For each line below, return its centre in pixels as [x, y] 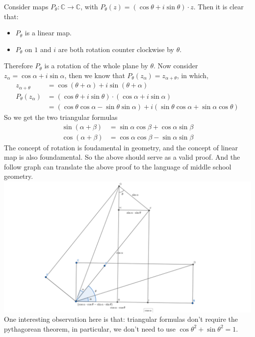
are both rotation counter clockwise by [116, 49]
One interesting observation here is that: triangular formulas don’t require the [121, 319]
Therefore [18, 66]
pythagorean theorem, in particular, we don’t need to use [90, 328]
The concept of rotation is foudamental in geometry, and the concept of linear [121, 147]
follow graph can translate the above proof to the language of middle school [118, 166]
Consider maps [26, 6]
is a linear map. [48, 33]
